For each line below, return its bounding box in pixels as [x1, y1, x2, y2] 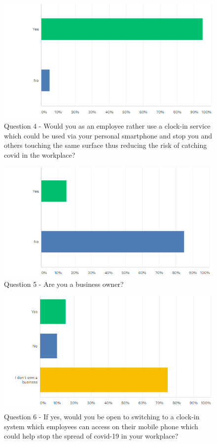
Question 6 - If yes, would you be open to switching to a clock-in [4, 411, 200, 421]
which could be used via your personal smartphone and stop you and [4, 130, 213, 140]
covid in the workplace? [4, 150, 75, 160]
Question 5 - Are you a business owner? [4, 278, 124, 289]
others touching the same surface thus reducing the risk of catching [4, 140, 207, 150]
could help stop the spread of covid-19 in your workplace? [4, 431, 179, 441]
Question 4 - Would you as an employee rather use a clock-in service [4, 121, 211, 131]
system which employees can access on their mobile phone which [4, 421, 198, 431]
